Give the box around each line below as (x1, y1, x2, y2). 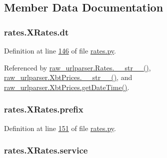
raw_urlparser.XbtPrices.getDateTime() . (4, 81, 129, 92)
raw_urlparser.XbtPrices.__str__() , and (4, 72, 132, 82)
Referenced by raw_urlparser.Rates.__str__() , (4, 62, 151, 72)
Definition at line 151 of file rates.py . (4, 122, 116, 133)
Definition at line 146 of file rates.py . (4, 45, 116, 55)
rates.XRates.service (4, 144, 88, 156)
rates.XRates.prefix (4, 103, 83, 115)
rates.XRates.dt (4, 25, 69, 38)
